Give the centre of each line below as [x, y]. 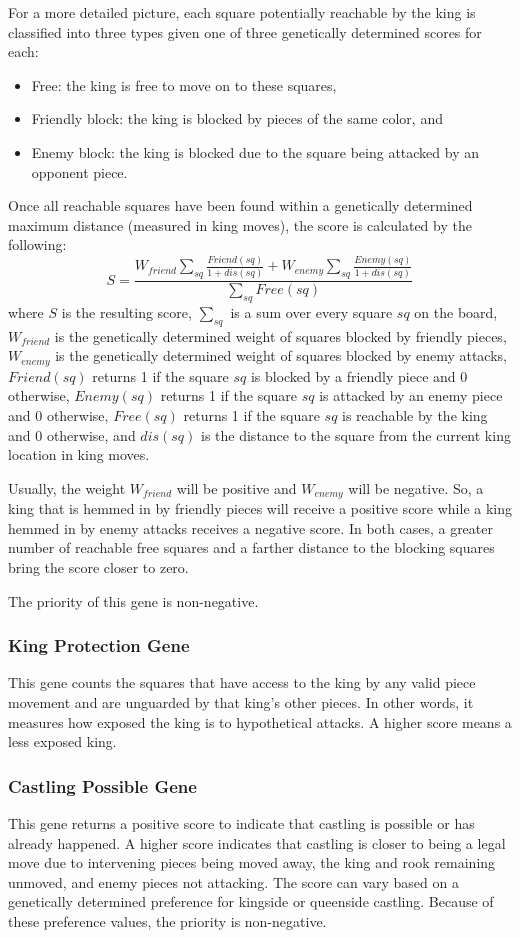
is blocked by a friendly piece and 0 [359, 375]
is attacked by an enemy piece [411, 395]
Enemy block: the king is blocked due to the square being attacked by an [255, 151]
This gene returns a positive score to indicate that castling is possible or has [241, 822]
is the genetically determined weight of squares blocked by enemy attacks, [281, 355]
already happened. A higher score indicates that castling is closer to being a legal [257, 842]
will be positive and [236, 487]
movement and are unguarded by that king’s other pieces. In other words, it [241, 701]
